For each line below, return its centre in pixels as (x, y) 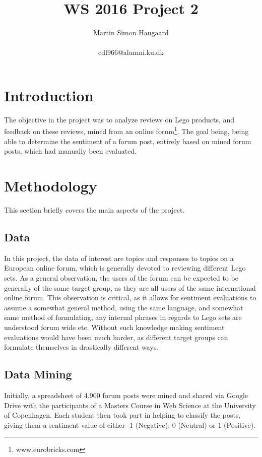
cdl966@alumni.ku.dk (131, 52)
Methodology (51, 186)
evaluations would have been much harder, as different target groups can (116, 337)
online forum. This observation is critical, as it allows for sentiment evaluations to (130, 298)
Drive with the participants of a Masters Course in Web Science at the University (130, 405)
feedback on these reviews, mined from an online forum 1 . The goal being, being (126, 130)
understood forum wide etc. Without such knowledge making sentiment (114, 327)
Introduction (49, 95)
